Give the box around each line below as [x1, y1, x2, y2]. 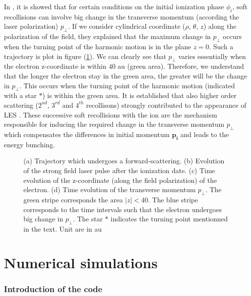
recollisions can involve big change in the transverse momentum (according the [4, 11, 239, 21]
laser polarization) [4, 21, 59, 31]
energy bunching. [4, 139, 55, 149]
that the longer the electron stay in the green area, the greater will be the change [4, 70, 248, 80]
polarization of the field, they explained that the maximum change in [4, 31, 211, 41]
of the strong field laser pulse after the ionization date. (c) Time [23, 165, 215, 175]
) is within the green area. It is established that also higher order [42, 90, 237, 100]
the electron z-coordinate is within [4, 61, 106, 71]
